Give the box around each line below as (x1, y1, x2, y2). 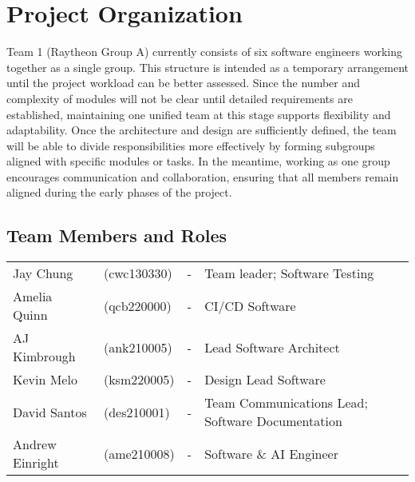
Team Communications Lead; (204, 393, 368, 412)
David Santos (13, 402, 87, 421)
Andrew (13, 435, 57, 454)
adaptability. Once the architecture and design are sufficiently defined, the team (6, 121, 397, 138)
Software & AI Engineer (204, 444, 338, 463)
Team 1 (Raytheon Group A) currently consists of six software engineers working (6, 43, 403, 60)
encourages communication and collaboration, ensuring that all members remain (6, 168, 399, 185)
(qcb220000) (103, 296, 172, 315)
